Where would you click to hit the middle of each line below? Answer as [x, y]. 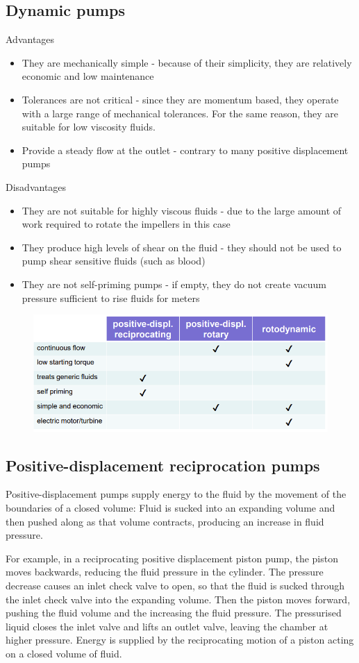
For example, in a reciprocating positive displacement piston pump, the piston [172, 558]
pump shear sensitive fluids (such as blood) [114, 261]
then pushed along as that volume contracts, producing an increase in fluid [165, 521]
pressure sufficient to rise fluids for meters [111, 297]
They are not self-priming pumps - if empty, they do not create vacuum [174, 284]
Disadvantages [36, 186]
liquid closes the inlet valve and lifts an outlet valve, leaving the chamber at [167, 626]
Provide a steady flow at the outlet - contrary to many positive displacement [185, 150]
